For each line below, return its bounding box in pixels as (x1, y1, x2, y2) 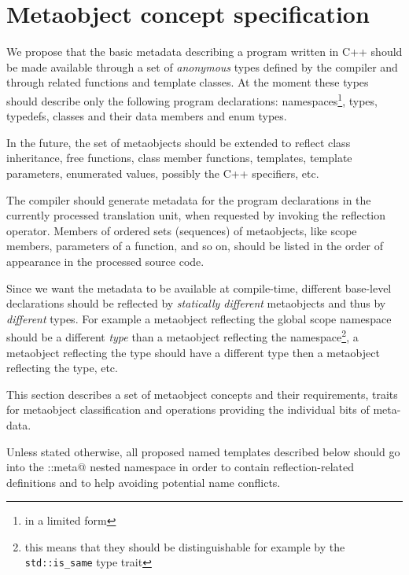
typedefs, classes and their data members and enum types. (6, 108, 287, 124)
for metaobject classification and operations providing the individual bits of (6, 401, 370, 418)
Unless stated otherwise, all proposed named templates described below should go (6, 443, 400, 459)
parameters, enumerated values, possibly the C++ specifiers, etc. (6, 164, 319, 181)
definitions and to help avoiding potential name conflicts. (6, 474, 281, 490)
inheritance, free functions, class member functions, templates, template (6, 149, 352, 166)
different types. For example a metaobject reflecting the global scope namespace (6, 310, 392, 326)
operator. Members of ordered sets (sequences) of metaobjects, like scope (6, 222, 357, 238)
